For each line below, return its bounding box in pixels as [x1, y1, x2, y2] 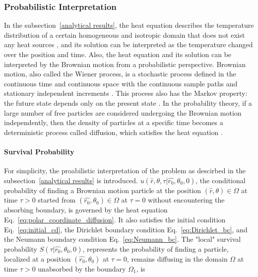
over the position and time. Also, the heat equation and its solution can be [4, 49, 232, 59]
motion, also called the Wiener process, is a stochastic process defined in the [4, 69, 236, 79]
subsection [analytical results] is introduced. [4, 175, 138, 185]
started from [38, 195, 76, 205]
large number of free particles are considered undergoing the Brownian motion [4, 107, 242, 118]
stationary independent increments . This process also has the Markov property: [4, 88, 248, 98]
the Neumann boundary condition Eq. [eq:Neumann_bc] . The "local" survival [4, 234, 241, 244]
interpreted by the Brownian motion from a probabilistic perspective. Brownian [4, 59, 246, 69]
